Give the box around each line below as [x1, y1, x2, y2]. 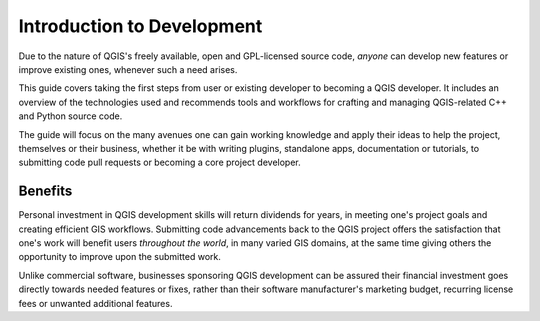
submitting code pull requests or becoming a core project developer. [18, 156, 301, 169]
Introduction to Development [18, 15, 263, 37]
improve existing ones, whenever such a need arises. [18, 63, 238, 75]
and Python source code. [18, 110, 123, 122]
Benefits [18, 183, 73, 200]
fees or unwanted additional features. [18, 297, 173, 309]
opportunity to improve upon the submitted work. [18, 251, 222, 263]
